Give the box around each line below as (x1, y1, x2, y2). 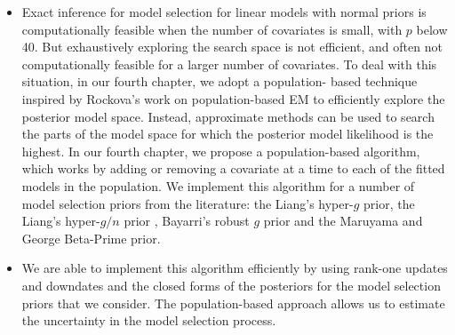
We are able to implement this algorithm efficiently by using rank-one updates (21, 259, 448, 277)
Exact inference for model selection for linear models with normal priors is (21, 3, 427, 20)
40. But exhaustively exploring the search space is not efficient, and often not (21, 37, 443, 56)
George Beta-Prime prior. (21, 228, 161, 247)
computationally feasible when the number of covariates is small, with (21, 20, 403, 38)
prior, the (363, 194, 415, 212)
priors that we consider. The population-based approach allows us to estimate (21, 293, 445, 312)
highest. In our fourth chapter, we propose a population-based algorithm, (21, 141, 420, 160)
